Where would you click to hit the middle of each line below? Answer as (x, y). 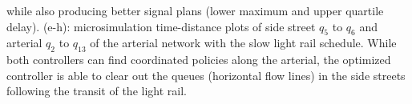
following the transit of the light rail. (97, 91)
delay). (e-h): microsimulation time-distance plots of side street (161, 26)
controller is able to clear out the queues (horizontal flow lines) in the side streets (206, 75)
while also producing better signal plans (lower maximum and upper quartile (195, 10)
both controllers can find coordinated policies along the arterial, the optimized (199, 60)
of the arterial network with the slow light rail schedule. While (243, 43)
